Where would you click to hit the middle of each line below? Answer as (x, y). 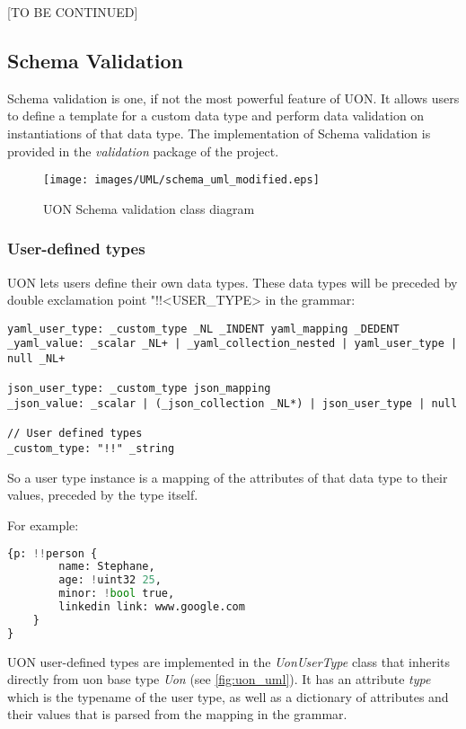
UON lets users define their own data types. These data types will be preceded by (233, 282)
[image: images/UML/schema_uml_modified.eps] (181, 180)
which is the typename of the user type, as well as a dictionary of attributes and (228, 696)
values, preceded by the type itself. (103, 495)
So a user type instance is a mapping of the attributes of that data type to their (228, 477)
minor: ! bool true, (117, 594)
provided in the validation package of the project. (143, 151)
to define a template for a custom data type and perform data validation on (216, 116)
